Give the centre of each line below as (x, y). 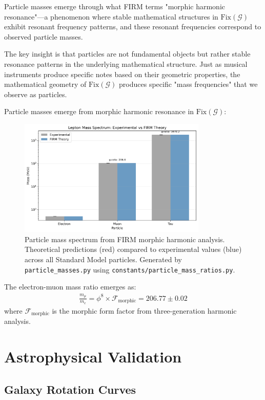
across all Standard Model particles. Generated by (103, 259)
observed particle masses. (44, 36)
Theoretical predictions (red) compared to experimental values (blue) (133, 249)
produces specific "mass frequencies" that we (188, 84)
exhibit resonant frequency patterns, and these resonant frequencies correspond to (133, 26)
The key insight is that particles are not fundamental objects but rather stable (127, 54)
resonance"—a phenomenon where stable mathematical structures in (111, 16)
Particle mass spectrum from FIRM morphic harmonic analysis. (125, 239)
